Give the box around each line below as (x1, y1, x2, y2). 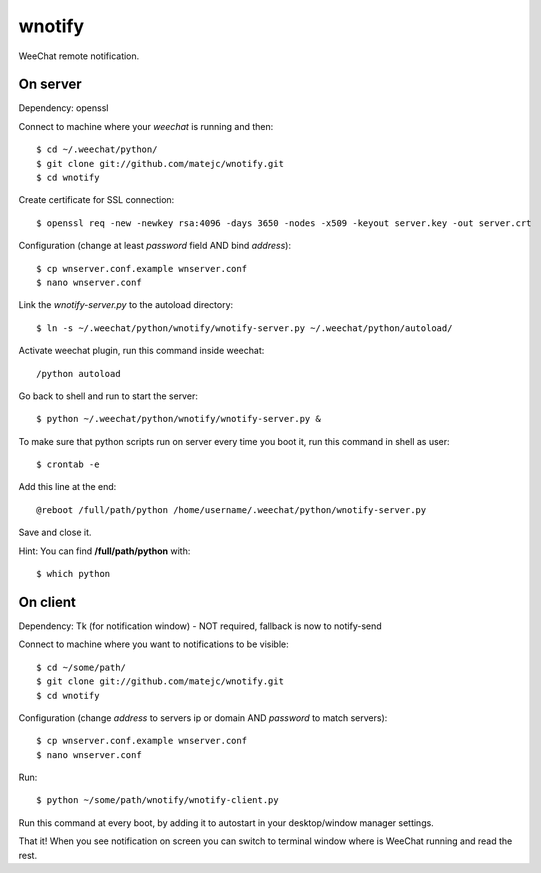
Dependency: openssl (18, 102, 109, 114)
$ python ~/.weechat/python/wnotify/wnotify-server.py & (36, 413, 322, 425)
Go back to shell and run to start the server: (18, 390, 199, 402)
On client (18, 593, 77, 610)
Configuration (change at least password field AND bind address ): (18, 240, 292, 252)
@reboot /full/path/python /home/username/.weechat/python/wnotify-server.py (36, 504, 427, 515)
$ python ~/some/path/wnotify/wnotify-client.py (36, 795, 279, 806)
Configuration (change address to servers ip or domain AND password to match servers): (18, 711, 388, 724)
